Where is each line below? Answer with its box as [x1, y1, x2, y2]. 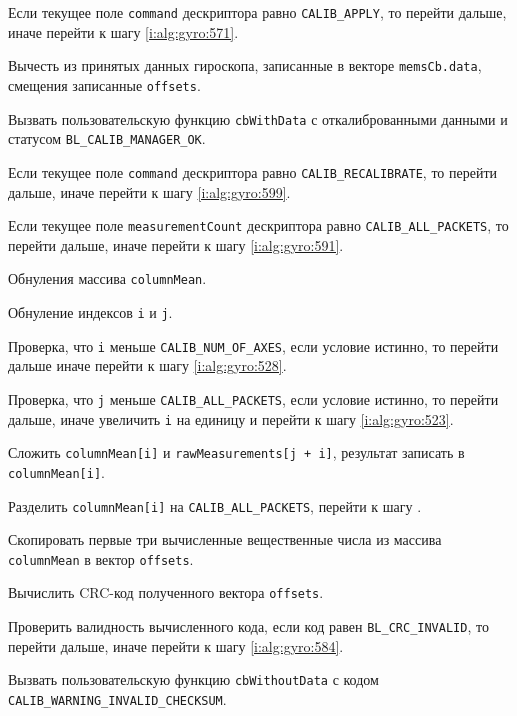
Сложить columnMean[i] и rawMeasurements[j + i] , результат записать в [8, 442, 465, 463]
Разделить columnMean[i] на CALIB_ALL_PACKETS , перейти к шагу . [8, 495, 422, 516]
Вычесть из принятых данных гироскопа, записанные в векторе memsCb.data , [8, 55, 482, 76]
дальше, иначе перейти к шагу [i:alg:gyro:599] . [8, 181, 291, 202]
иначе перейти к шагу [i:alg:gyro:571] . [8, 21, 239, 42]
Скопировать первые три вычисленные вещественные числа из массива [8, 529, 442, 550]
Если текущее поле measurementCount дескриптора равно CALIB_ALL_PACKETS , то [8, 215, 509, 236]
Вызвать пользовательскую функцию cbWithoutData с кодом [8, 669, 379, 690]
